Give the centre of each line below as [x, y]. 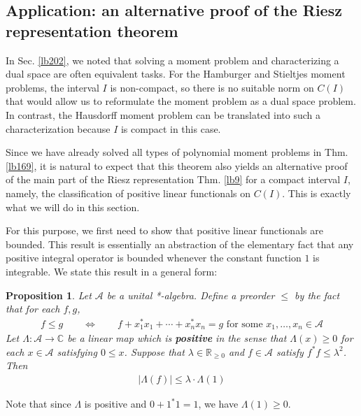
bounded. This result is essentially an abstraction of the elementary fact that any [180, 244]
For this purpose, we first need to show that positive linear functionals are [164, 230]
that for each [33, 309]
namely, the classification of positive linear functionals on [128, 193]
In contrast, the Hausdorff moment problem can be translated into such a [163, 114]
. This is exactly [317, 193]
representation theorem [92, 30]
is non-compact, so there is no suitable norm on [212, 87]
